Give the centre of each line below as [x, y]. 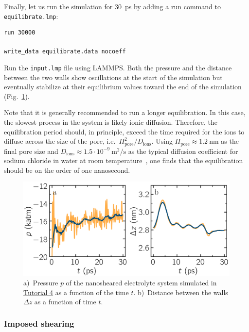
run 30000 [20, 33]
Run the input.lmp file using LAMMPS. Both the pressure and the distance [118, 68]
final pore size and [31, 151]
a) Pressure [41, 283]
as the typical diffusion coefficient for [183, 151]
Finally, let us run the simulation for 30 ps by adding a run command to [112, 6]
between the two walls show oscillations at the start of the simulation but [113, 77]
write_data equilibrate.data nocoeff [65, 52]
